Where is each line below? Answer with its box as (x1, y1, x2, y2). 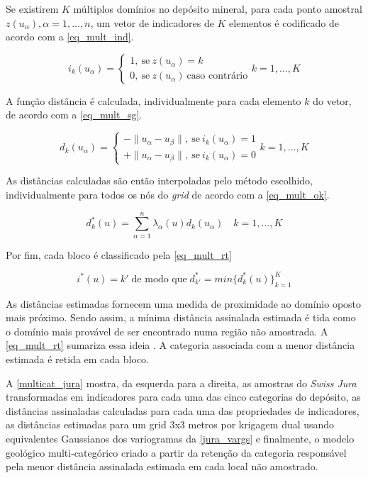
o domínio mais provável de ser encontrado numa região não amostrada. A (6, 323, 328, 338)
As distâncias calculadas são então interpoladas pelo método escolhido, (6, 173, 313, 188)
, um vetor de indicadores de (90, 15, 214, 30)
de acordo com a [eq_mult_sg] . (6, 107, 143, 122)
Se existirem (6, 1, 59, 16)
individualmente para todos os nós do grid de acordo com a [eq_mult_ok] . (6, 187, 330, 202)
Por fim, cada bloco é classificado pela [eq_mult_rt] (6, 247, 232, 262)
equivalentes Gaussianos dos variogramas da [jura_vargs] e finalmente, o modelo (6, 430, 355, 445)
